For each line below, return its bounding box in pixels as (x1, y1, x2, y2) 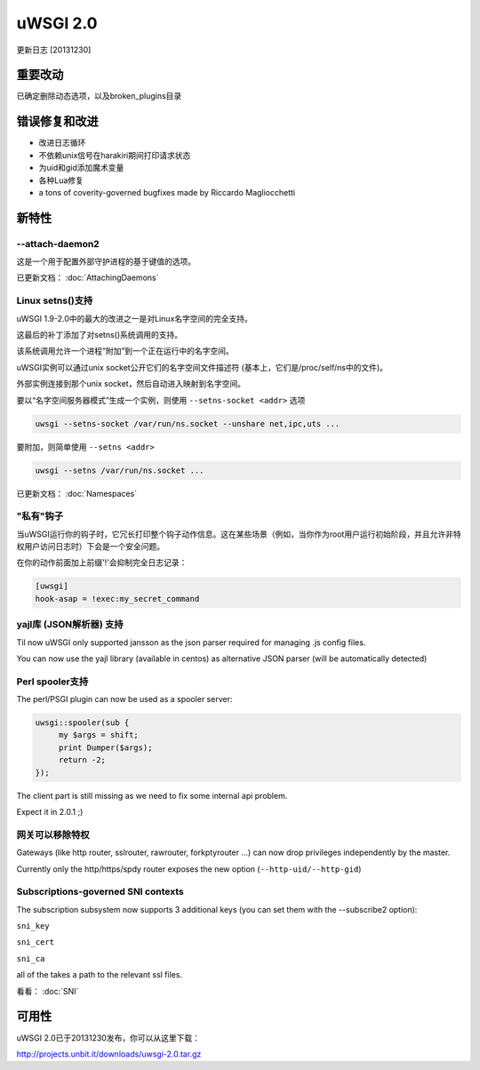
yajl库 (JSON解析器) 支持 (16, 619, 124, 631)
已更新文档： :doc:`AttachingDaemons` (16, 272, 159, 283)
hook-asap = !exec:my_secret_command (35, 594, 200, 603)
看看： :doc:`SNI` (16, 986, 79, 996)
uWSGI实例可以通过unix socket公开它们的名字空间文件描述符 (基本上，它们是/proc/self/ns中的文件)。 (16, 362, 388, 372)
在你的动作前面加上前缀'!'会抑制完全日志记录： (16, 557, 188, 568)
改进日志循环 (38, 138, 86, 148)
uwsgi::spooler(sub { (35, 718, 130, 728)
